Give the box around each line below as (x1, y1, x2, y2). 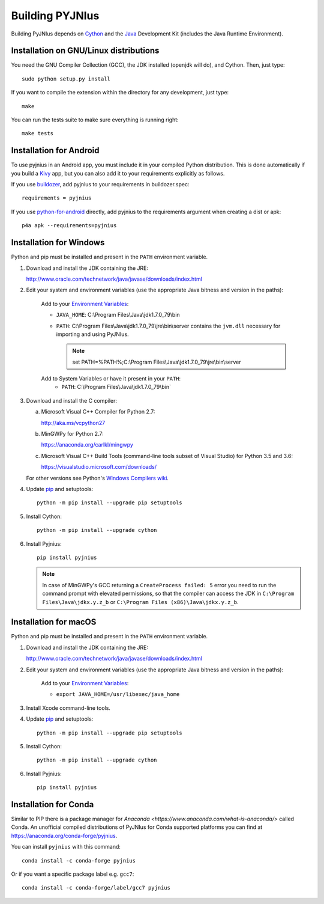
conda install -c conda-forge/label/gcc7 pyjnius (22, 884, 171, 891)
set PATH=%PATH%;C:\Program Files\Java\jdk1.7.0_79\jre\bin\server (72, 358, 241, 365)
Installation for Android (11, 145, 100, 156)
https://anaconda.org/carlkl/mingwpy (41, 441, 133, 448)
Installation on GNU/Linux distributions (11, 46, 160, 56)
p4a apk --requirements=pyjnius (22, 222, 117, 229)
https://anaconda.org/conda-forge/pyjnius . (11, 832, 118, 839)
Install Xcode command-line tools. (26, 704, 111, 712)
